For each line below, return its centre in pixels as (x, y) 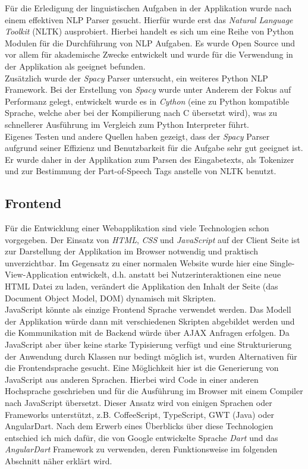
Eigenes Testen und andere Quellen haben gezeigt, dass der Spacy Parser (137, 136)
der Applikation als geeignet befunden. (75, 66)
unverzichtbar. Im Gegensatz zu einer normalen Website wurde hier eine (136, 262)
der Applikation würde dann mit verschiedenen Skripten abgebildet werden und (150, 321)
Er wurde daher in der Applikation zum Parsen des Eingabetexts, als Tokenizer (150, 159)
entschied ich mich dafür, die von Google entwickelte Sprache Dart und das (142, 437)
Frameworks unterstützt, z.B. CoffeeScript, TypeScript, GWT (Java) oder (139, 414)
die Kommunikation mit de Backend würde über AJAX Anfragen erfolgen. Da (147, 333)
